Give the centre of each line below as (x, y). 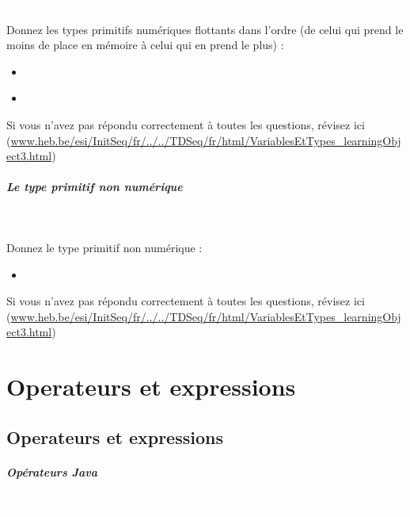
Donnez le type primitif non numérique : (104, 247)
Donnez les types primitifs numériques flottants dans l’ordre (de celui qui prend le (205, 29)
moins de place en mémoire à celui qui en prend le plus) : (145, 45)
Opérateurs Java (52, 471)
